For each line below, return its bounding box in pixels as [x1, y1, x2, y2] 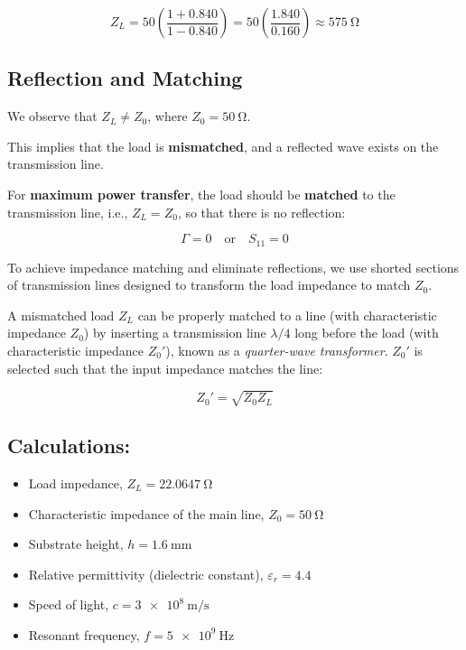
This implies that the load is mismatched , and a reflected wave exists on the [7, 136, 439, 155]
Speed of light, [28, 595, 109, 614]
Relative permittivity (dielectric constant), [28, 564, 264, 583]
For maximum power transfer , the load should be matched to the [7, 184, 396, 203]
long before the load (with [294, 323, 439, 342]
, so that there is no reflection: [177, 202, 346, 221]
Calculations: [7, 432, 131, 460]
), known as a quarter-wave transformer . [165, 341, 388, 359]
